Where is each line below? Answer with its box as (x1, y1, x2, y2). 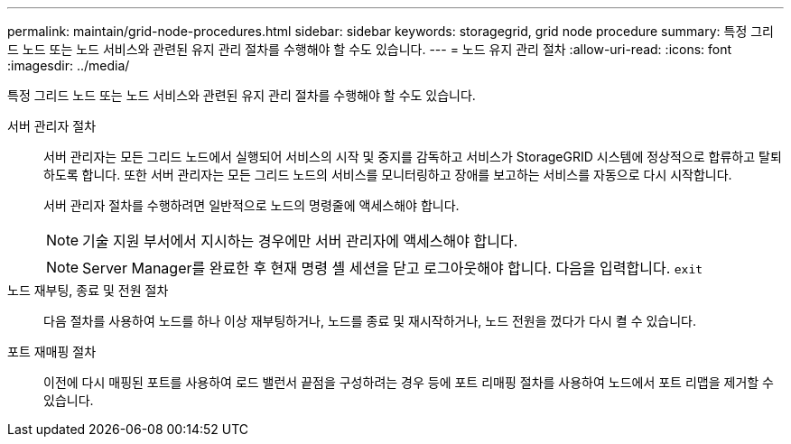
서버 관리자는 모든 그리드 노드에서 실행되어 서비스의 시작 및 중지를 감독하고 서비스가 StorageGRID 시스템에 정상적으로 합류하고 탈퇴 (43, 149, 782, 164)
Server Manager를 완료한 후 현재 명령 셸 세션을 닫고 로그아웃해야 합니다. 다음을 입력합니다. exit (82, 259, 703, 277)
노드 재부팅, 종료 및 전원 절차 (7, 282, 169, 298)
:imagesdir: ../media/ (7, 58, 130, 73)
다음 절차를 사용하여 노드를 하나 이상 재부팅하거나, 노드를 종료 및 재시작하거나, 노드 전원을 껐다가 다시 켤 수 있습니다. (43, 313, 697, 328)
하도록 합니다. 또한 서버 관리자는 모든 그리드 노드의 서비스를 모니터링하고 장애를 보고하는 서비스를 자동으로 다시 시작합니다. (43, 167, 732, 182)
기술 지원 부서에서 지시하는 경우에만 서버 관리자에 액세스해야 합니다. (82, 232, 518, 250)
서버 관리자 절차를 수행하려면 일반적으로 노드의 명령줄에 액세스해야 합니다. (43, 198, 460, 213)
